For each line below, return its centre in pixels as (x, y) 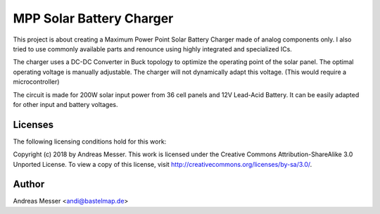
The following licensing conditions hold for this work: (90, 141)
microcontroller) (36, 82)
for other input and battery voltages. (65, 104)
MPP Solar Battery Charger (93, 18)
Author (29, 184)
